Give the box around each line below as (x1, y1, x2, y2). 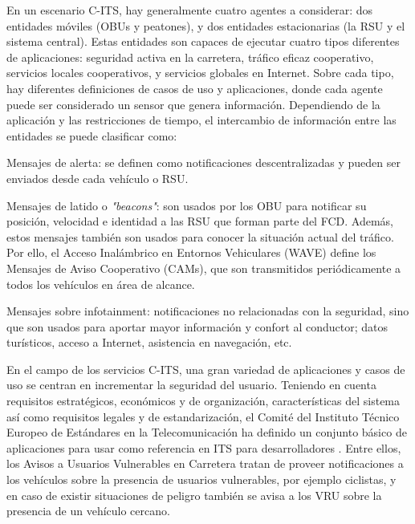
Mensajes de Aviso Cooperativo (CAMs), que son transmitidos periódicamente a (6, 259, 401, 276)
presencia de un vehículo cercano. (6, 502, 170, 519)
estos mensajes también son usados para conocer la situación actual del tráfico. (6, 228, 394, 245)
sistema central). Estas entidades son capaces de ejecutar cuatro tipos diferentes (6, 33, 400, 50)
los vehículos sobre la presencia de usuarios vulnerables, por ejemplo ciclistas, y (6, 471, 397, 488)
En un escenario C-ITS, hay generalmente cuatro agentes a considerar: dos (6, 2, 373, 18)
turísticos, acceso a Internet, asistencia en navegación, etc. (6, 334, 292, 351)
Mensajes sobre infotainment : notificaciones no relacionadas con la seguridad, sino (6, 303, 409, 319)
